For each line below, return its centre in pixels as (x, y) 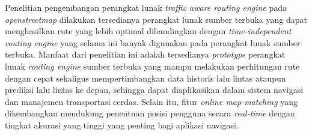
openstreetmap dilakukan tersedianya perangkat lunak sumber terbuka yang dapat (156, 19)
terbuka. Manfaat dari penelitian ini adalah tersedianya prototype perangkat (145, 54)
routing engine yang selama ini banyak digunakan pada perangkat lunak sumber (153, 42)
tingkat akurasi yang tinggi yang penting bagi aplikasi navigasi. (122, 124)
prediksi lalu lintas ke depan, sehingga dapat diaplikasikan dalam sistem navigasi (154, 90)
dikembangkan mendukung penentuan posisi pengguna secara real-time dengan (150, 113)
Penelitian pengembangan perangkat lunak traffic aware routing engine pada (146, 7)
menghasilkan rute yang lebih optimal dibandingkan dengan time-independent (148, 31)
